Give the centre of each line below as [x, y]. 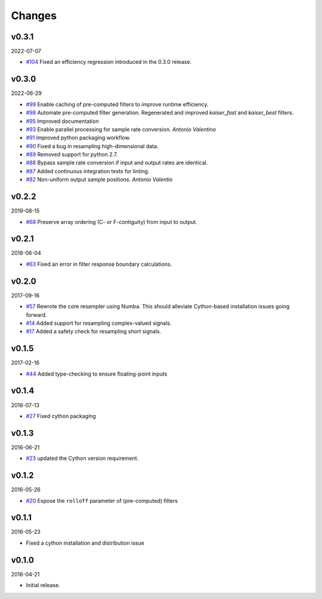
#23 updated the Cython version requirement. [82, 458]
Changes [34, 16]
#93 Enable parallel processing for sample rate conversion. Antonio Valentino [121, 129]
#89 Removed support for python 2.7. [72, 155]
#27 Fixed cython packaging [61, 416]
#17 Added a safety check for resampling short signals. [94, 331]
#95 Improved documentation [62, 121]
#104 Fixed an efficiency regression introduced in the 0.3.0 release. [109, 62]
